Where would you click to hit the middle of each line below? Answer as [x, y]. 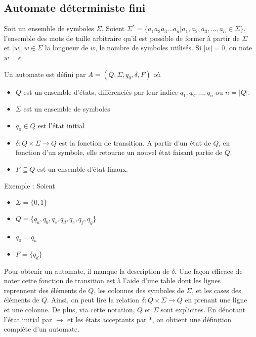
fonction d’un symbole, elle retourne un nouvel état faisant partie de [119, 152]
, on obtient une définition [192, 319]
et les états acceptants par [107, 319]
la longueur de [67, 48]
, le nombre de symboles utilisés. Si [148, 48]
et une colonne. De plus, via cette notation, [69, 309]
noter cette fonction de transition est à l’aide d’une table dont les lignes [112, 281]
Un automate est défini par [45, 74]
